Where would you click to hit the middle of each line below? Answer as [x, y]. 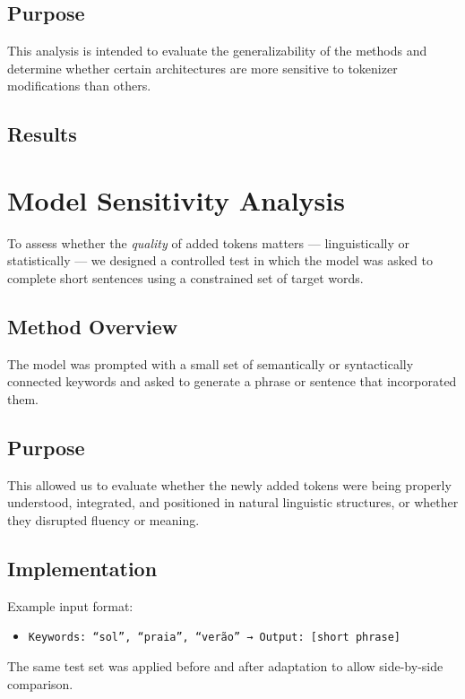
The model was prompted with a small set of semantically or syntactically [211, 363]
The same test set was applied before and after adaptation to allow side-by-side [225, 666]
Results [42, 134]
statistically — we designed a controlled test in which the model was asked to [220, 260]
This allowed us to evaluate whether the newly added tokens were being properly [229, 484]
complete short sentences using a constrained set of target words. [185, 278]
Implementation [82, 569]
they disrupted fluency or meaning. [103, 520]
